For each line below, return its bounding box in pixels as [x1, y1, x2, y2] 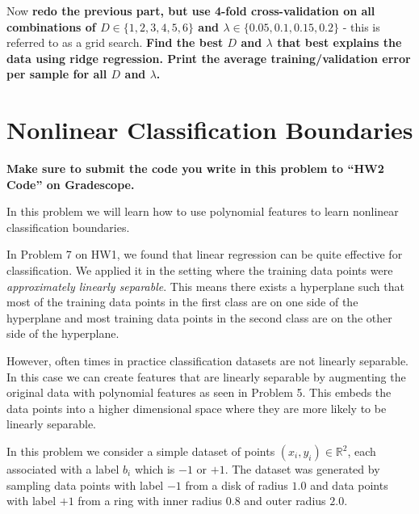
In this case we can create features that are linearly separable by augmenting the [6, 368, 406, 385]
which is [134, 461, 175, 477]
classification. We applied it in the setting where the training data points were [6, 262, 393, 279]
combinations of [6, 18, 96, 35]
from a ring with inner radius [78, 492, 223, 509]
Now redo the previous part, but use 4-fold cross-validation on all [6, 2, 375, 19]
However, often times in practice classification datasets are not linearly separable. [6, 352, 409, 369]
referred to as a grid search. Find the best [6, 34, 224, 51]
